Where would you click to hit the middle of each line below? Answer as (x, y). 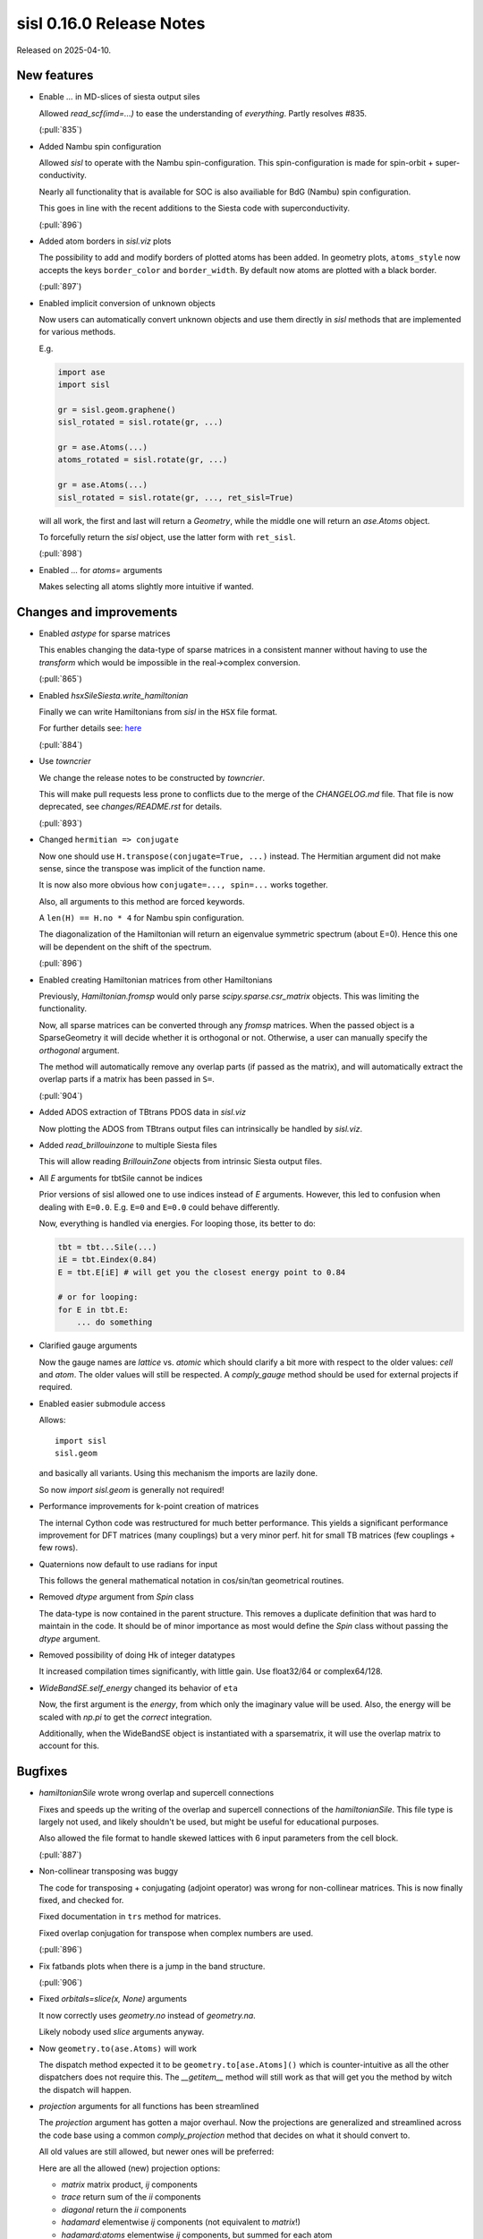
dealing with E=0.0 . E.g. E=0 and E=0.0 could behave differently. (160, 1207)
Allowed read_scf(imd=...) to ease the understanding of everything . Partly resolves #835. (203, 113)
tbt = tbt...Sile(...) (107, 1247)
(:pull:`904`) (61, 1095)
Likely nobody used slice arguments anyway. (122, 2032)
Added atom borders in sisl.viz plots (105, 241)
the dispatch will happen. (85, 2089)
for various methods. (77, 332)
